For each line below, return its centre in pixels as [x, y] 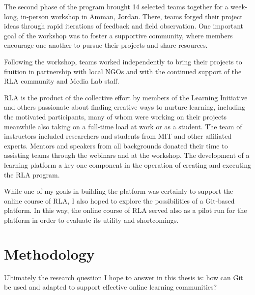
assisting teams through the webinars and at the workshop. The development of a [127, 155]
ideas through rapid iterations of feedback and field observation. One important [124, 26]
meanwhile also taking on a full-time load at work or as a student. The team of [123, 126]
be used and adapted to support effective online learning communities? [111, 287]
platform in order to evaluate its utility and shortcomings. [91, 220]
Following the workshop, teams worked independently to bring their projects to [123, 61]
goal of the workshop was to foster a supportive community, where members [118, 35]
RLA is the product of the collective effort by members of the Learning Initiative [126, 97]
